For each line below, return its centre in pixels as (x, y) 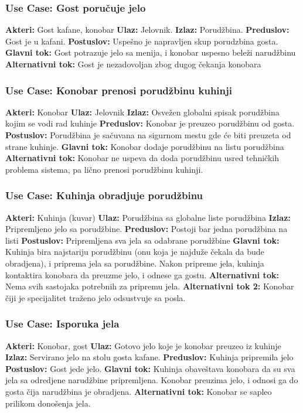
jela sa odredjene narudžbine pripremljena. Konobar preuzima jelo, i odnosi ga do (152, 380)
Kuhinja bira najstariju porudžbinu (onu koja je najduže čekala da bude (135, 252)
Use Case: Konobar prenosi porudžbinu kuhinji (119, 90)
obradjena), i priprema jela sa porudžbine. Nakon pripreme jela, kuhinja (135, 263)
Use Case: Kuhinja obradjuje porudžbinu (104, 195)
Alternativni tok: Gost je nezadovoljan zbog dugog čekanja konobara (133, 64)
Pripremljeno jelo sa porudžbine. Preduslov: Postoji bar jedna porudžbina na (147, 229)
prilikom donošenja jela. (48, 403)
